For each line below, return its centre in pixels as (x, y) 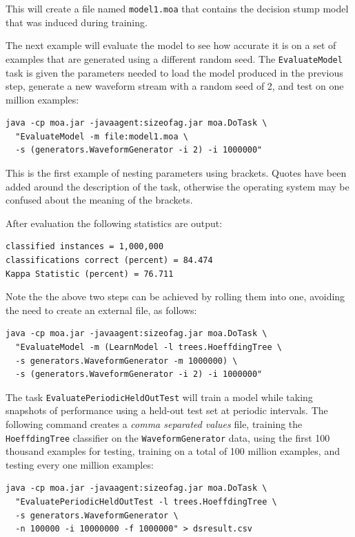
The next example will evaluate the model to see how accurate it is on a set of (171, 45)
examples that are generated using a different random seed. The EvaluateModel (174, 58)
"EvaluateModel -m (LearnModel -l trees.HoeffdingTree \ (149, 347)
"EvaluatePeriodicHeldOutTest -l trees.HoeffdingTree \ (146, 502)
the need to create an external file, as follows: (101, 310)
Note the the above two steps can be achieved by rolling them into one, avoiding (175, 296)
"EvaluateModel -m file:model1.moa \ (102, 136)
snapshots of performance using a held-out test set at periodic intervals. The (167, 410)
